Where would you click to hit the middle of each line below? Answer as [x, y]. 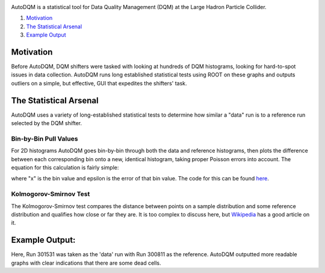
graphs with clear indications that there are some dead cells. [86, 263]
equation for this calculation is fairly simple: [65, 168]
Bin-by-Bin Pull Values [45, 138]
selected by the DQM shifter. [47, 123]
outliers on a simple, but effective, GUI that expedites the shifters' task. [99, 83]
